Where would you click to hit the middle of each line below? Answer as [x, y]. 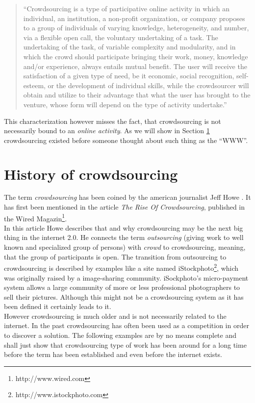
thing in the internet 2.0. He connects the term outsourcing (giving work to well [124, 237]
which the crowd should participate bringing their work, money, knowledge [136, 56]
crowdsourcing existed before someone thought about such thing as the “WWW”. [126, 140]
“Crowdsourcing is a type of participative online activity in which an [127, 8]
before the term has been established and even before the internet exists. [113, 354]
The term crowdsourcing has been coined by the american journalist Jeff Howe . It [127, 197]
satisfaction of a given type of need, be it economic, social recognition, [129, 76]
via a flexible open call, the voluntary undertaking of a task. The [121, 37]
